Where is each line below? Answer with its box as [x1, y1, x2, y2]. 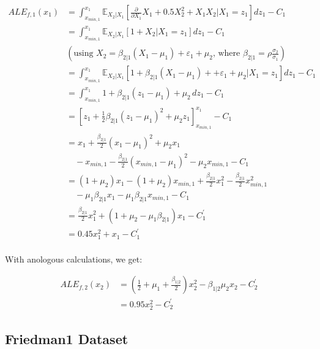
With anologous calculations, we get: [5, 252, 143, 265]
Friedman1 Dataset [5, 329, 128, 348]
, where [212, 49, 240, 58]
